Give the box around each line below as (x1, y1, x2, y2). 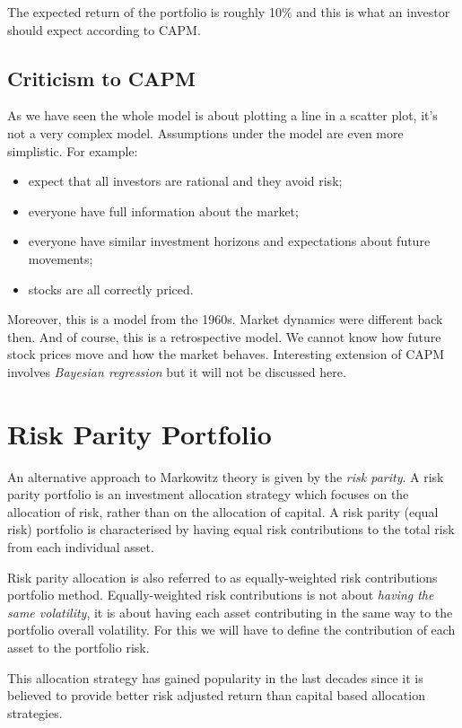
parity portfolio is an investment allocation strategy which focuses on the (7, 485, 409, 504)
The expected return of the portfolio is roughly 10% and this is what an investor (7, 3, 450, 21)
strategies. (7, 703, 63, 722)
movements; (28, 249, 93, 268)
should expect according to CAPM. (7, 20, 201, 39)
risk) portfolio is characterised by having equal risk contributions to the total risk (7, 520, 455, 539)
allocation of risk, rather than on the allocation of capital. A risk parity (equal (7, 502, 439, 521)
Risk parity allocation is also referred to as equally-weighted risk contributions (7, 567, 438, 586)
